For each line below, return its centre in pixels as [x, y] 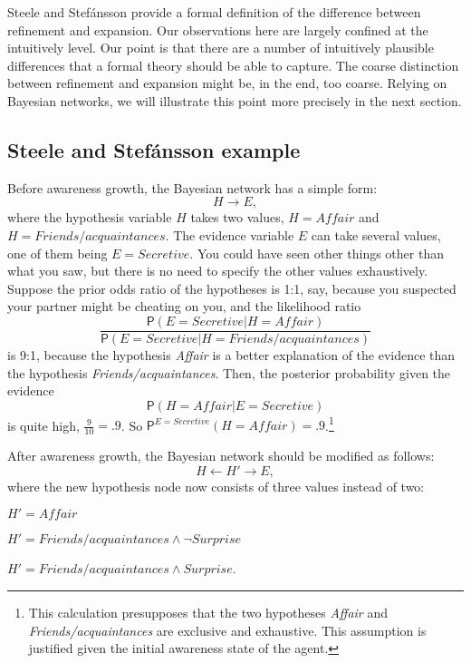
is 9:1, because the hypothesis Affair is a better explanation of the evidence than [231, 354]
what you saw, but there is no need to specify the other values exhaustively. [218, 271]
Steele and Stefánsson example [154, 149]
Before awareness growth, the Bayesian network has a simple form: [192, 187]
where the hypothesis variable [90, 217]
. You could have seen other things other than [317, 253]
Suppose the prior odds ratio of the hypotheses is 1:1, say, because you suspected [232, 288]
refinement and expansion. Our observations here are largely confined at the [218, 29]
